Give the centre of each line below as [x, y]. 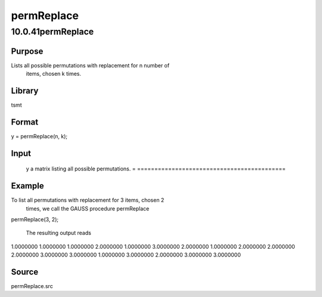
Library [25, 90]
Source [25, 272]
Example [27, 186]
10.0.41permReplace [52, 32]
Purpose [27, 51]
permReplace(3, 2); [35, 219]
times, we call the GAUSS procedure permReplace [88, 208]
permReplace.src [32, 286]
